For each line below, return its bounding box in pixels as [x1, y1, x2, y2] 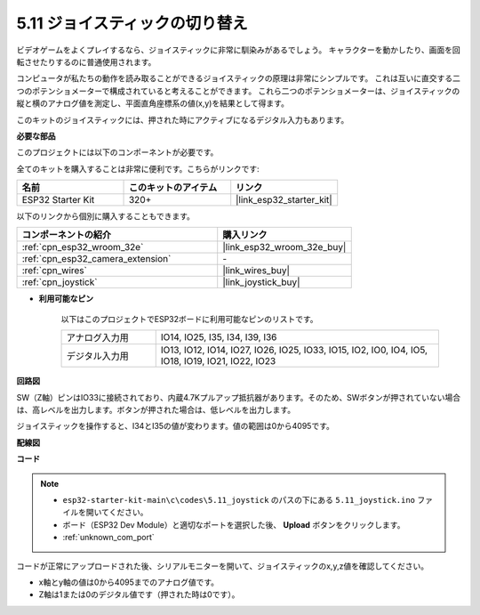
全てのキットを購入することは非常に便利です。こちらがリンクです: [16, 163, 260, 174]
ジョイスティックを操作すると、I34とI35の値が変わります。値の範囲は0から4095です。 [16, 421, 335, 432]
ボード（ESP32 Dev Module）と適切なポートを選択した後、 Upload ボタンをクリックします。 [62, 519, 405, 530]
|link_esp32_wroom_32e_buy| [222, 241, 347, 254]
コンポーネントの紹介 [21, 229, 111, 241]
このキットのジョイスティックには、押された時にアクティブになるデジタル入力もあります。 [16, 114, 349, 125]
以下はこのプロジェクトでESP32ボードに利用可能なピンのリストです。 [60, 313, 319, 324]
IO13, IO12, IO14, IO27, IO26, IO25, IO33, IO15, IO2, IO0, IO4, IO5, [160, 344, 428, 356]
